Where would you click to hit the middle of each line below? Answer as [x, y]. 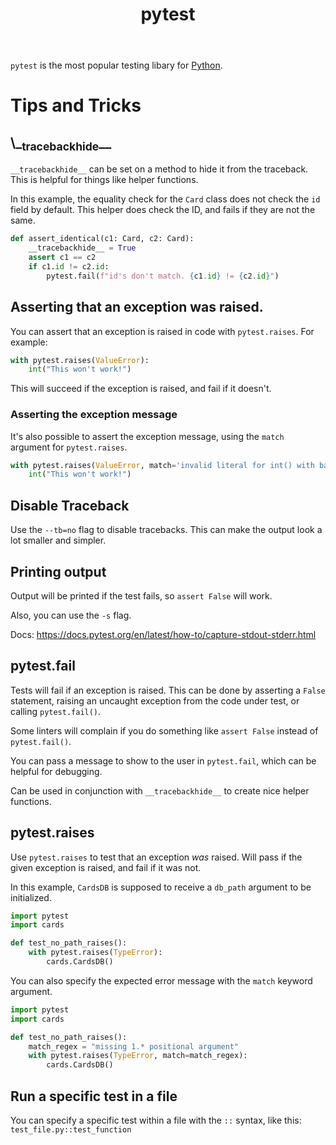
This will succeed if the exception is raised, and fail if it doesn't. [141, 389]
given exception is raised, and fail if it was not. [106, 867]
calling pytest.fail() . [56, 711]
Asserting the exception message [94, 415]
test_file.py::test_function [71, 1130]
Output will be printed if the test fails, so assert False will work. [141, 595]
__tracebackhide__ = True [82, 248]
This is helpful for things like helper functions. [104, 180]
